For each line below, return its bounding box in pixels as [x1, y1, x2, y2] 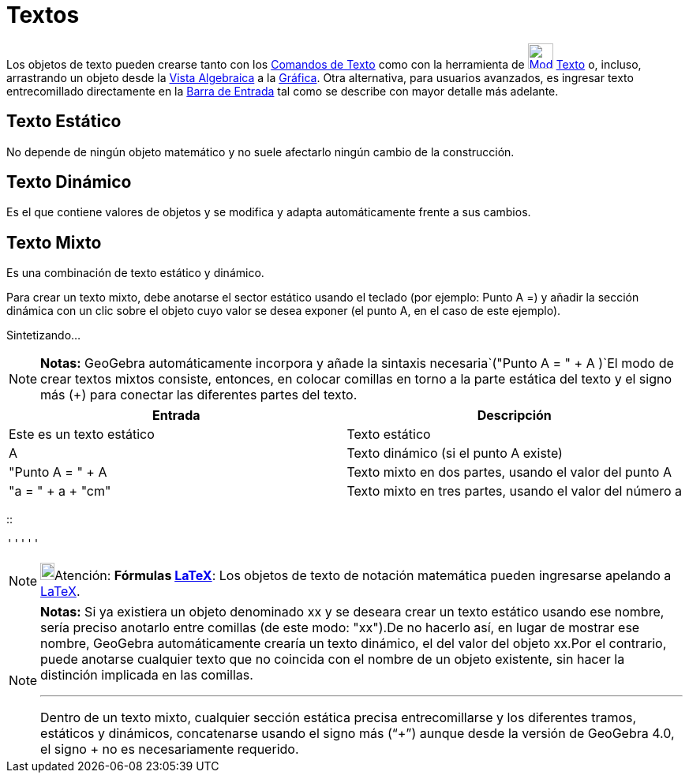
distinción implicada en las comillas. [40, 667, 253, 683]
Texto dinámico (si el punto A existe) [346, 445, 563, 462]
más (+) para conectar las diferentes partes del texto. [40, 387, 358, 403]
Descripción [477, 407, 552, 424]
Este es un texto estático [9, 426, 155, 443]
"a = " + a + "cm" [9, 483, 111, 500]
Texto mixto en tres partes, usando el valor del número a [346, 483, 683, 500]
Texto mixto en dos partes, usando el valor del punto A [346, 464, 672, 481]
